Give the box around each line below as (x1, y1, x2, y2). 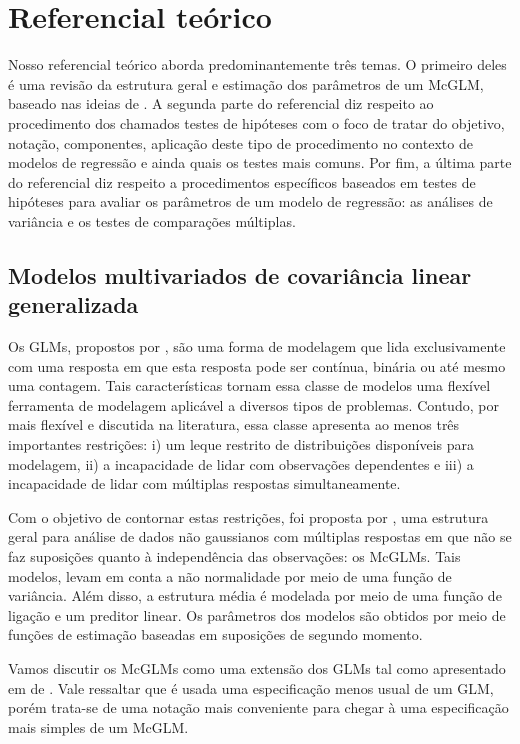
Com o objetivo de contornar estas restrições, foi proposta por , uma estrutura (8, 506, 489, 527)
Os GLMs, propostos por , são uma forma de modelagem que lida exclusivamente (8, 336, 506, 357)
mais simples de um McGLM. (8, 716, 189, 737)
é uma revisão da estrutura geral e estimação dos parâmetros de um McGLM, (8, 73, 484, 94)
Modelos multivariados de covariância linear (8, 259, 472, 290)
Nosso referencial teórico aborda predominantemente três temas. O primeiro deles (8, 54, 507, 75)
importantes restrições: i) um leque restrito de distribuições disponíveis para (8, 434, 475, 455)
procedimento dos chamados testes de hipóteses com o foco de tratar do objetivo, (8, 112, 505, 133)
